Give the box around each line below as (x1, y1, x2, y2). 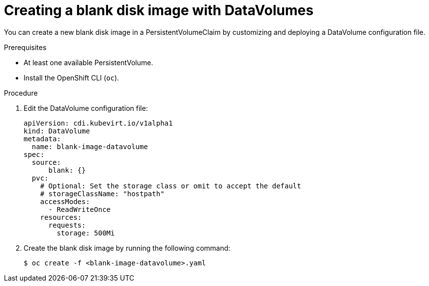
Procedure (4, 88, 38, 97)
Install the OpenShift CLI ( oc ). (24, 73, 119, 82)
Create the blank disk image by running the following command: (24, 243, 230, 252)
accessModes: (40, 197, 90, 206)
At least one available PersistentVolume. (24, 58, 153, 67)
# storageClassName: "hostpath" (40, 189, 165, 198)
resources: (40, 213, 82, 221)
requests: (48, 221, 86, 229)
